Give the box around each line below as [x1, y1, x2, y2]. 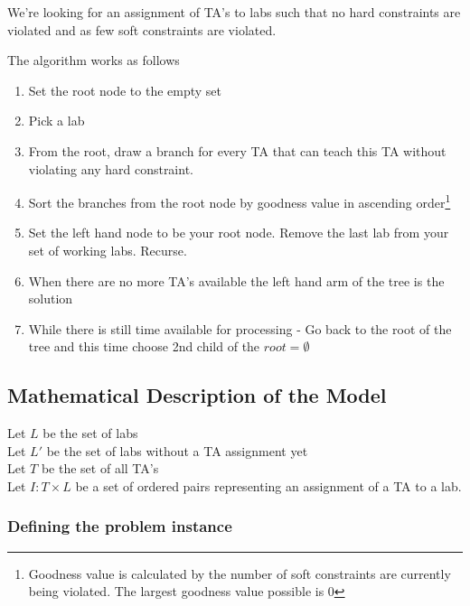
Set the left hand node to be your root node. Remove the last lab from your [28, 223, 449, 242]
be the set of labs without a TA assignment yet [46, 441, 308, 460]
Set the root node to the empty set [28, 80, 222, 99]
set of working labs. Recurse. [28, 241, 187, 259]
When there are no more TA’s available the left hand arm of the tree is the [28, 271, 445, 290]
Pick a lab [28, 111, 85, 130]
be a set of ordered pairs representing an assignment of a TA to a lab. [75, 476, 462, 495]
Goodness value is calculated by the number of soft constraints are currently [28, 564, 451, 583]
